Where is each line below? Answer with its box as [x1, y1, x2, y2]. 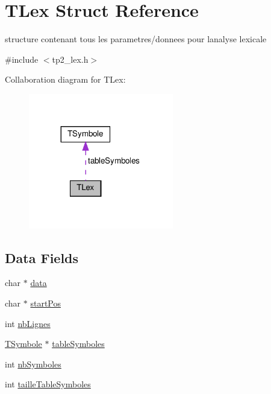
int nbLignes [5, 317, 51, 329]
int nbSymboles [5, 357, 61, 370]
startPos [30, 296, 61, 309]
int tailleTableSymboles [5, 378, 91, 390]
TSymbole [5, 337, 42, 350]
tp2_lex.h [52, 52, 89, 65]
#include [5, 52, 39, 65]
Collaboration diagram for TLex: [5, 73, 126, 86]
